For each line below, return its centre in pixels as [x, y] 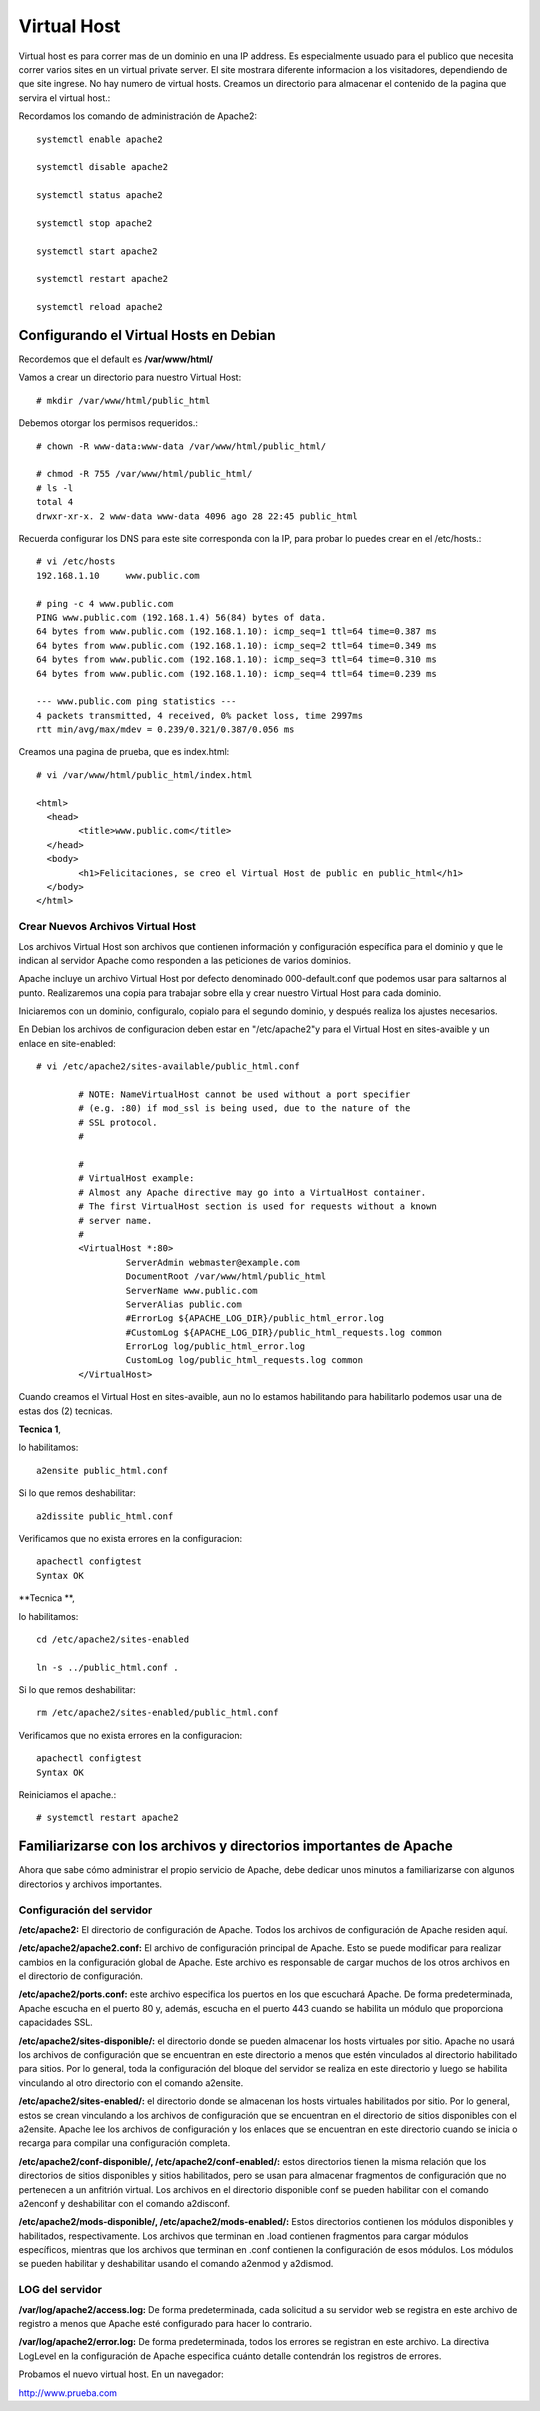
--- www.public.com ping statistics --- [136, 701]
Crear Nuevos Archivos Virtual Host [107, 927]
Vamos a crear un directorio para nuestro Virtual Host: [130, 377]
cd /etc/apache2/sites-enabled [113, 1639]
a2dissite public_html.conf [105, 1516]
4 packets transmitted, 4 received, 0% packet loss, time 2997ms [200, 715]
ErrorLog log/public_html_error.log [215, 1346]
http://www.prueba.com [68, 2392]
